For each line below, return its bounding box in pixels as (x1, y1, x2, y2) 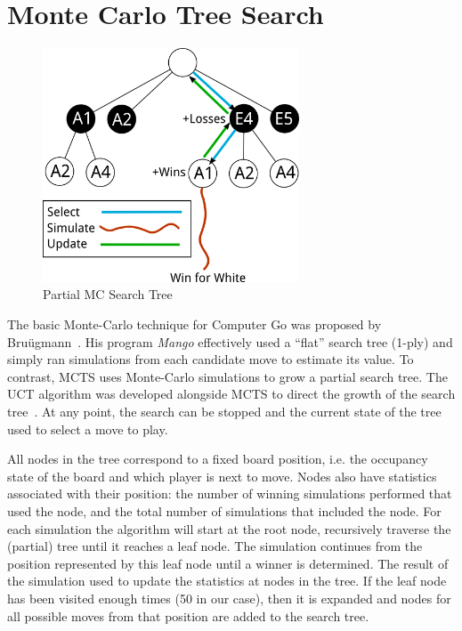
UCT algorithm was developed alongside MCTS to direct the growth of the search (7, 384, 456, 403)
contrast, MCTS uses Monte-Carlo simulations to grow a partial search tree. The (7, 367, 448, 385)
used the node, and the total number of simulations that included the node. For (7, 501, 442, 520)
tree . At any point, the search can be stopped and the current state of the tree (7, 401, 442, 420)
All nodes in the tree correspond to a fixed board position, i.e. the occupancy (7, 449, 428, 468)
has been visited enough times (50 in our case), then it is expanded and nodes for (7, 588, 451, 607)
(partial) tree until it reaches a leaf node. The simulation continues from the (7, 537, 423, 555)
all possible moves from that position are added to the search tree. (7, 606, 369, 625)
